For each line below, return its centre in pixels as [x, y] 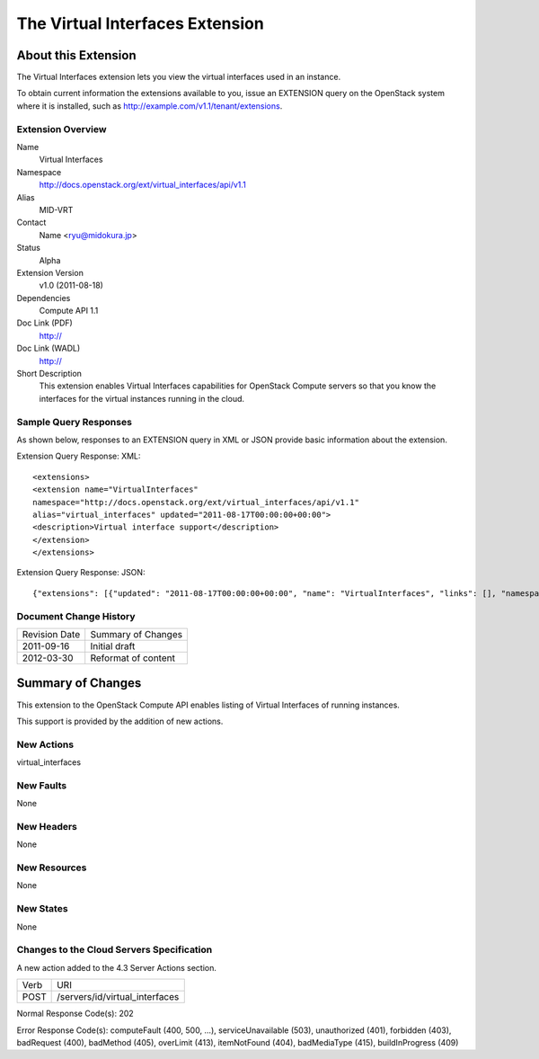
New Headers [47, 826]
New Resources [52, 868]
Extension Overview [62, 129]
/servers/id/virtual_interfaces [118, 997]
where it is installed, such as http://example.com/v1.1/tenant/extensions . [150, 106]
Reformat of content [133, 658]
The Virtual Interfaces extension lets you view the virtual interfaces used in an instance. [179, 77]
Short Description [49, 374]
